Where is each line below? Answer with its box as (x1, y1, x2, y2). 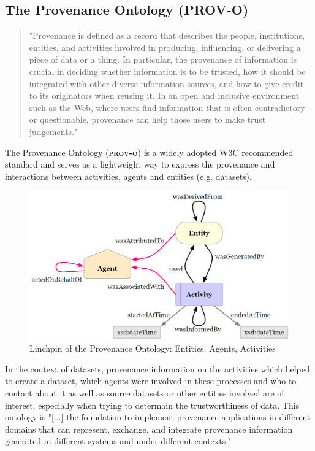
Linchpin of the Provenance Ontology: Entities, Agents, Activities (29, 342, 276, 355)
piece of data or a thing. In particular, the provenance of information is (29, 53, 297, 66)
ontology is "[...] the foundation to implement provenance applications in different (5, 411, 311, 423)
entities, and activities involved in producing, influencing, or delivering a (29, 40, 301, 53)
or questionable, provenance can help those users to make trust (29, 113, 266, 126)
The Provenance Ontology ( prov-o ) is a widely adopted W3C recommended (5, 145, 294, 158)
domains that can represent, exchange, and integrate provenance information (5, 422, 293, 435)
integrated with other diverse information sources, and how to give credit (29, 77, 304, 90)
